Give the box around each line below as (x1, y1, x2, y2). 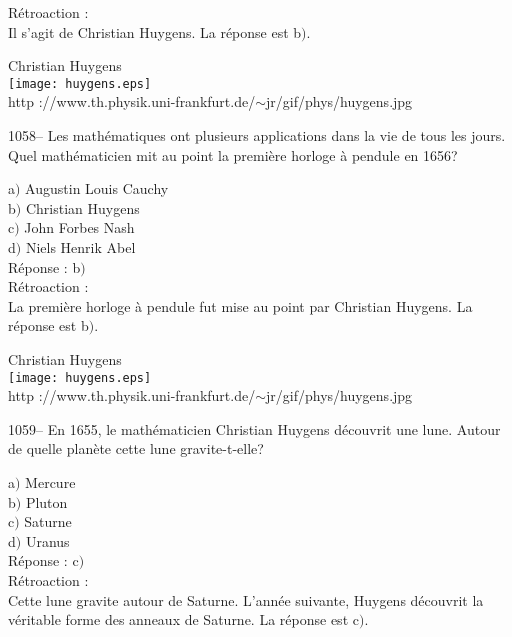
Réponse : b (8, 256, 81, 277)
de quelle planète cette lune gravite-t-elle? (8, 438, 264, 459)
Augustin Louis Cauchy (25, 178, 169, 199)
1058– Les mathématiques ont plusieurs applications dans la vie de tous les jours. (8, 125, 506, 146)
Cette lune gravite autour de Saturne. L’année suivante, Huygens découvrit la (8, 589, 484, 610)
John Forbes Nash (24, 217, 135, 238)
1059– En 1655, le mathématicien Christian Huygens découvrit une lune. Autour (8, 418, 501, 439)
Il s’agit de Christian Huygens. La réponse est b (8, 21, 302, 42)
